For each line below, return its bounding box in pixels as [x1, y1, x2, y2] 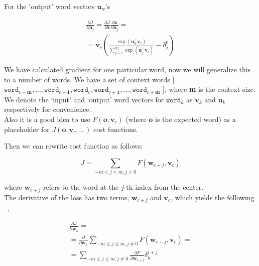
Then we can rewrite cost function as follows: [4, 141, 143, 151]
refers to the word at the [43, 182, 119, 192]
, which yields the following [171, 192, 254, 202]
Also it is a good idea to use [4, 113, 90, 124]
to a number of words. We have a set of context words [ [4, 74, 175, 84]
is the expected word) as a [155, 113, 236, 124]
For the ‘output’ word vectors [4, 1, 95, 11]
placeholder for [4, 123, 50, 134]
